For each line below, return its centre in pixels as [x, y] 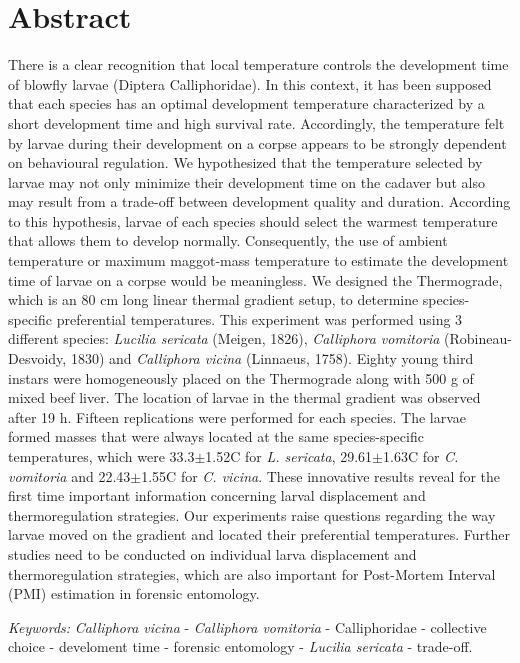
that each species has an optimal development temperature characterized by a [246, 103]
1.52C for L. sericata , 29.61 [289, 456]
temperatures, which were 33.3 [101, 456]
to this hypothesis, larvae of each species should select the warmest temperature [253, 220]
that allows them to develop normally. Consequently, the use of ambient [228, 240]
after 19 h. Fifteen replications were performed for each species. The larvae [237, 416]
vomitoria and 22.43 [69, 475]
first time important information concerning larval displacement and [217, 495]
